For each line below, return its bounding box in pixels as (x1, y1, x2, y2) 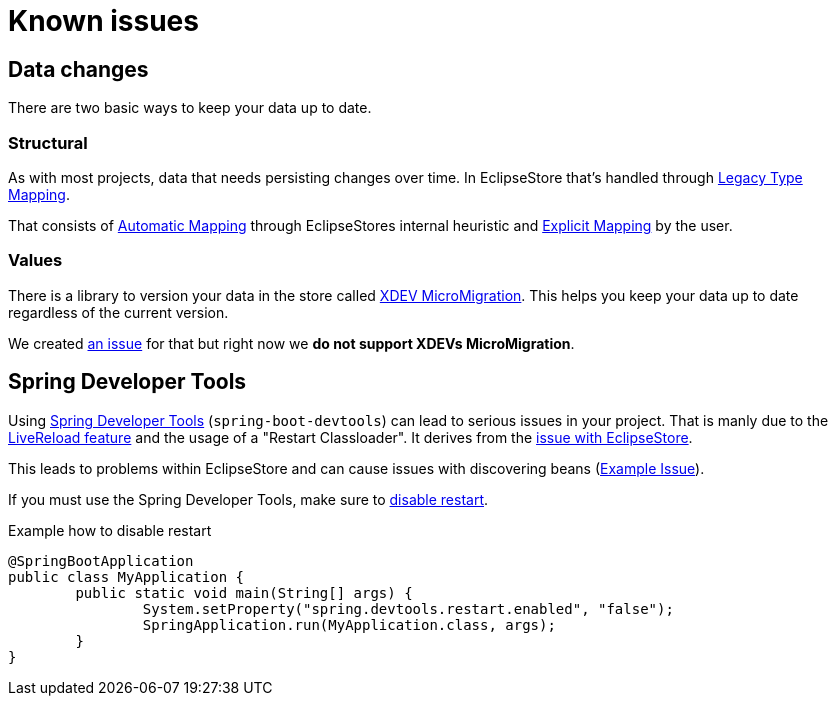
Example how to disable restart (8, 521, 212, 539)
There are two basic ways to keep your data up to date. (8, 99, 372, 117)
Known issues (8, 4, 199, 38)
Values (8, 250, 63, 271)
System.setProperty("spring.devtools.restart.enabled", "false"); (142, 600, 674, 617)
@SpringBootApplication (8, 552, 194, 569)
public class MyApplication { (8, 568, 245, 585)
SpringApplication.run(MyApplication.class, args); (142, 616, 556, 633)
